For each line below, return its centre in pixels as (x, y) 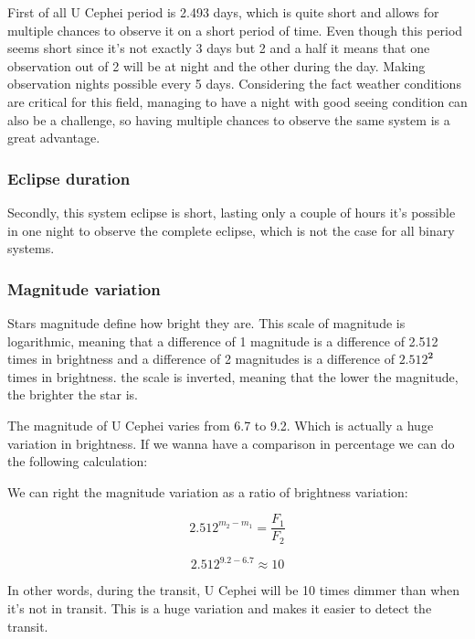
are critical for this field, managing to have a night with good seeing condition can (237, 101)
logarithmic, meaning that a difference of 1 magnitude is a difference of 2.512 (223, 341)
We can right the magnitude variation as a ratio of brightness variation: (208, 491)
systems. (31, 248)
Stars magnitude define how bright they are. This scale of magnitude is (206, 322)
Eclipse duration (69, 178)
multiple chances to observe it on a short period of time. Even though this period (235, 30)
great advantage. (54, 138)
